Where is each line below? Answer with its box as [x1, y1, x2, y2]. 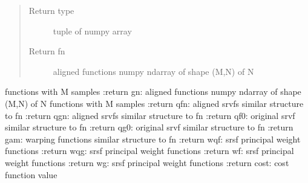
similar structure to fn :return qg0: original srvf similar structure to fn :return [5, 121, 293, 133]
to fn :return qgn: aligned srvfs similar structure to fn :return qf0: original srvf [5, 109, 295, 121]
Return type [28, 4, 74, 16]
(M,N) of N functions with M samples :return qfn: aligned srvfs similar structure [5, 97, 304, 109]
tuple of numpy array [53, 24, 132, 37]
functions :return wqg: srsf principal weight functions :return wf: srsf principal [5, 144, 294, 157]
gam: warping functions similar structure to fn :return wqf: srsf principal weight [5, 132, 301, 145]
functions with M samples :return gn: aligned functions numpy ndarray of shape [5, 85, 301, 98]
